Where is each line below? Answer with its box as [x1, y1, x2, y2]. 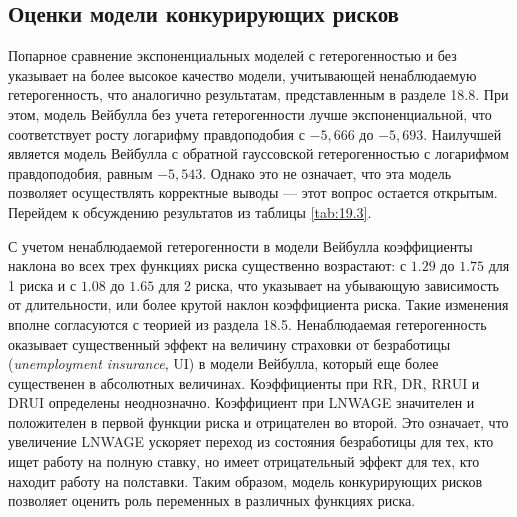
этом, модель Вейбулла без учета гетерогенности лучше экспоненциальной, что [8, 103, 492, 124]
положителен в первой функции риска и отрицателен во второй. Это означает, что [8, 411, 509, 432]
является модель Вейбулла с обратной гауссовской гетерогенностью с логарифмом [8, 143, 509, 164]
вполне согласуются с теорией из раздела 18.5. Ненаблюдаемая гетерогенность [8, 313, 487, 334]
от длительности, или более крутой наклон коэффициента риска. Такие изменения [8, 294, 509, 315]
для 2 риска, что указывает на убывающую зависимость [158, 274, 499, 295]
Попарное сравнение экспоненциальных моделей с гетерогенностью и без [8, 45, 457, 66]
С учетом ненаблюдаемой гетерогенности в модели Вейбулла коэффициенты [8, 235, 473, 256]
